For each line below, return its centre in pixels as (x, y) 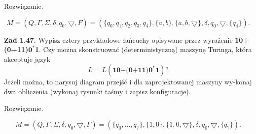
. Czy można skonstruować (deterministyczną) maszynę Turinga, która (146, 49)
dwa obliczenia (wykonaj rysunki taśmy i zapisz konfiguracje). (97, 91)
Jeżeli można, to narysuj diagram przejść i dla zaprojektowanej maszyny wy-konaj (128, 82)
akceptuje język (27, 59)
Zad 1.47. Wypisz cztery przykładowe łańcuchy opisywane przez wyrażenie (118, 40)
